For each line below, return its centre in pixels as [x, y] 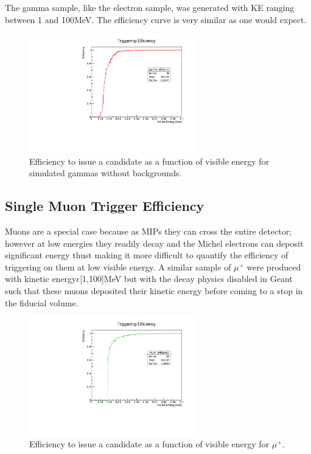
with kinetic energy [41, 279]
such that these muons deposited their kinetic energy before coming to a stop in [154, 290]
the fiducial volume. [42, 302]
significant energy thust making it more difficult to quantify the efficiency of [147, 255]
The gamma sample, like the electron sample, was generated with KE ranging [150, 7]
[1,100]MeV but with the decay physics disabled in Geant [186, 279]
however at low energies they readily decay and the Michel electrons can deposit [154, 243]
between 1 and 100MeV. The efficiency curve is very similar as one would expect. [156, 19]
